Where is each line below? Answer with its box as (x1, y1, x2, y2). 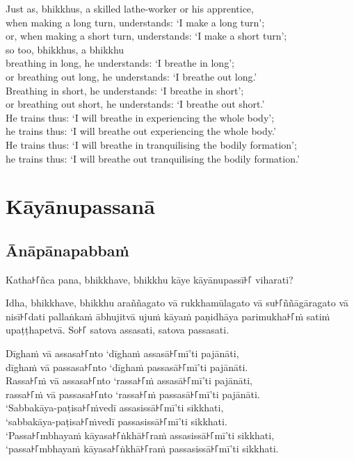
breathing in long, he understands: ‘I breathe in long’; (6, 56, 234, 70)
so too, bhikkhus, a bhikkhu (6, 42, 124, 56)
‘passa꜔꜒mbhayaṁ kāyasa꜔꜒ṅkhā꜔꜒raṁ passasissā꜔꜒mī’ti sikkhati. (6, 441, 279, 456)
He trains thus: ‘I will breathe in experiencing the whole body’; (6, 110, 275, 124)
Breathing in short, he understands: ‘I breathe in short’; (6, 83, 244, 97)
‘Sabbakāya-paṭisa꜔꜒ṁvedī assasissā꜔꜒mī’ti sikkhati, (6, 400, 224, 415)
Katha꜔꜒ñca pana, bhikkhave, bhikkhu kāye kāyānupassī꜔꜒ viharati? (6, 272, 293, 286)
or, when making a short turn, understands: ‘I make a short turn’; (6, 28, 287, 43)
